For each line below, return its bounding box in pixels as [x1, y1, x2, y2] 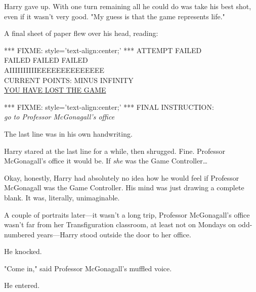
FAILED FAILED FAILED [4, 55, 88, 65]
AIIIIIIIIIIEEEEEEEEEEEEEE [4, 64, 105, 75]
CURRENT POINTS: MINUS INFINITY [4, 74, 134, 85]
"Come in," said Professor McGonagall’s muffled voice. [4, 263, 172, 273]
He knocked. [4, 246, 42, 257]
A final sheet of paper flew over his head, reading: [4, 28, 158, 38]
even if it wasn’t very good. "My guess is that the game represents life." [4, 11, 225, 21]
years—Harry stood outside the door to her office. [36, 229, 191, 239]
